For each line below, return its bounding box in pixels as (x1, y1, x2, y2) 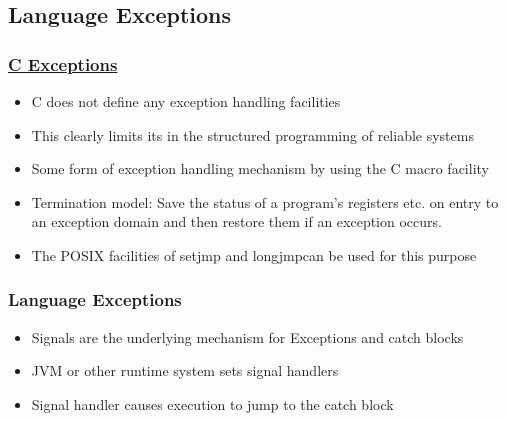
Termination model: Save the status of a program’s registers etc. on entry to (31, 191, 499, 212)
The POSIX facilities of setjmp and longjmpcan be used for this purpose (31, 244, 477, 265)
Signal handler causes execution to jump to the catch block (31, 393, 394, 414)
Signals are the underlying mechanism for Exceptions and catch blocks (31, 326, 464, 347)
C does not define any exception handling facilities (31, 91, 341, 111)
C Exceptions (8, 51, 118, 76)
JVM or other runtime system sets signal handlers (31, 360, 339, 381)
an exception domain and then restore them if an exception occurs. (31, 211, 442, 232)
